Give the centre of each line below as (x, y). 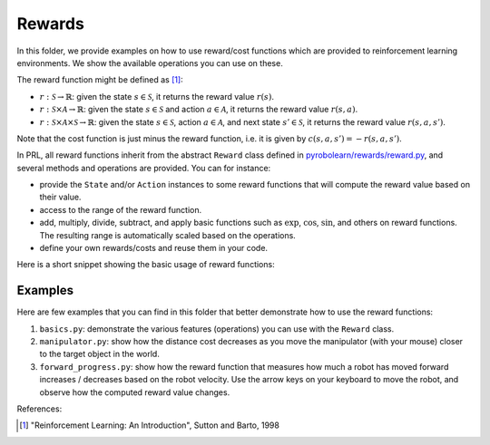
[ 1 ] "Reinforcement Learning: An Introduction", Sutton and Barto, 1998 (150, 425)
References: (39, 409)
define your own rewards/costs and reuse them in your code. (153, 248)
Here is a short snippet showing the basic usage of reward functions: (146, 265)
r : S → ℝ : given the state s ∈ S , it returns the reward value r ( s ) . (157, 96)
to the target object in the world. (100, 354)
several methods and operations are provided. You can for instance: (144, 168)
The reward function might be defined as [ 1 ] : (100, 80)
